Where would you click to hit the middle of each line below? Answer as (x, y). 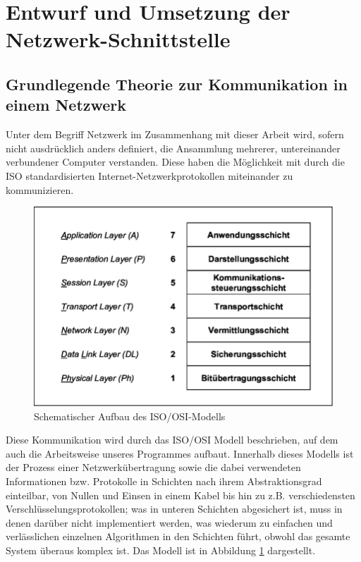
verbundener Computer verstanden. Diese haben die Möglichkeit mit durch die (175, 162)
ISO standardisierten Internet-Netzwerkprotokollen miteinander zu (149, 175)
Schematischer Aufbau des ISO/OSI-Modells (130, 416)
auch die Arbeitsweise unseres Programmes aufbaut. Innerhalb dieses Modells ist (180, 453)
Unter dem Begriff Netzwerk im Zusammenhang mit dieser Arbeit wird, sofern (175, 134)
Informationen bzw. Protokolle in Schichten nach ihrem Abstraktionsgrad (164, 481)
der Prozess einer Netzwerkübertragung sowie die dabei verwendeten (153, 467)
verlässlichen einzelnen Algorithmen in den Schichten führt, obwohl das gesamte (178, 536)
